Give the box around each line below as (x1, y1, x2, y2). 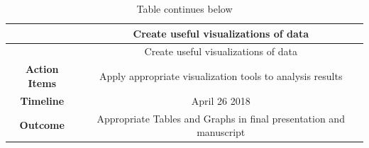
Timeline (20, 93, 65, 108)
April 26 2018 (191, 93, 250, 108)
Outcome (19, 118, 65, 132)
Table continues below (136, 1, 233, 16)
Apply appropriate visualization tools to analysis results (99, 69, 343, 84)
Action (25, 62, 59, 76)
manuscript (197, 125, 246, 140)
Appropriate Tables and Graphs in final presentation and (97, 110, 345, 125)
